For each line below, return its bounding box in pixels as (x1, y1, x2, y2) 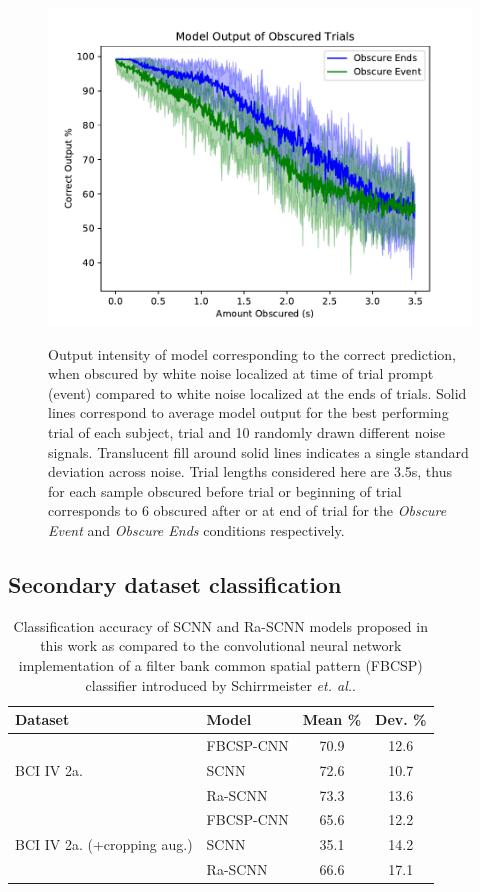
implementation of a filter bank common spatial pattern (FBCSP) (18, 654, 423, 675)
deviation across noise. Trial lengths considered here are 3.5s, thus (48, 461, 452, 482)
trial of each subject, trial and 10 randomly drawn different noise (48, 421, 446, 442)
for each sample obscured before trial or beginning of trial (48, 480, 402, 501)
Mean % (302, 709, 362, 730)
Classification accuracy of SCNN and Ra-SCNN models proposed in (13, 615, 428, 636)
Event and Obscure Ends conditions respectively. (48, 519, 345, 540)
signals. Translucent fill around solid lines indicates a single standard (48, 441, 469, 462)
